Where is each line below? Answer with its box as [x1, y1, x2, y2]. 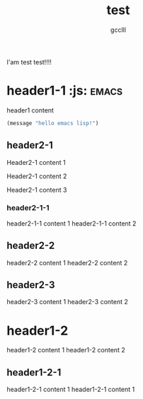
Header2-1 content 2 [6, 172, 67, 180]
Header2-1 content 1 [6, 158, 66, 166]
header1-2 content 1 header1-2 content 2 [6, 346, 125, 354]
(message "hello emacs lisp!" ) [6, 120, 99, 127]
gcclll [110, 25, 127, 34]
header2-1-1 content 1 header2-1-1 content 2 [6, 219, 137, 228]
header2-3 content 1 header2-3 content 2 [6, 298, 128, 306]
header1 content [6, 105, 55, 115]
